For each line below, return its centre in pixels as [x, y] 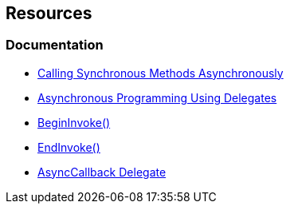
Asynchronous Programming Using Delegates [157, 97]
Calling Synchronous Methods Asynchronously [161, 73]
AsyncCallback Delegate [102, 172]
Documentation [55, 45]
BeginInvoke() [74, 122]
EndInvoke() [69, 147]
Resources [49, 13]
